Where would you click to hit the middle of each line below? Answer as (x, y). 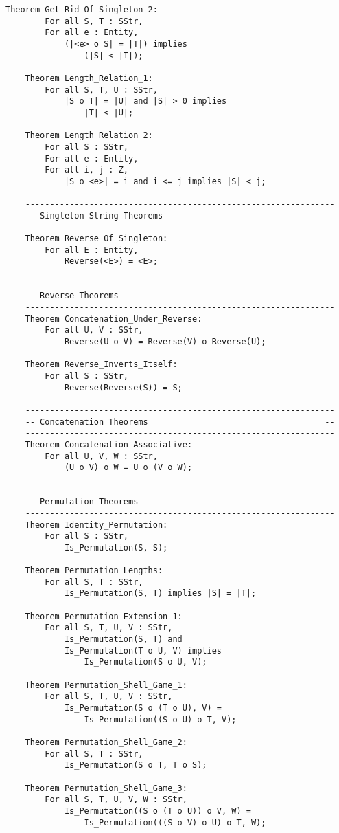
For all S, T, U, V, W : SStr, (116, 800)
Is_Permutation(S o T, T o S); (136, 765)
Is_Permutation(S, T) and (123, 640)
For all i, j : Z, (86, 170)
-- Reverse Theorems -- (180, 296)
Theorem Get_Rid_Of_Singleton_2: (82, 10)
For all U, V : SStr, (94, 330)
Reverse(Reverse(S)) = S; (123, 387)
